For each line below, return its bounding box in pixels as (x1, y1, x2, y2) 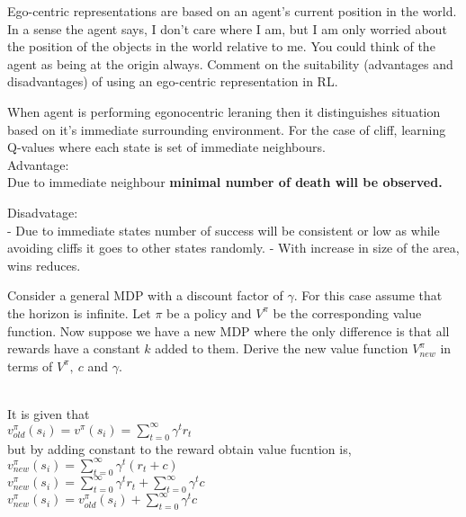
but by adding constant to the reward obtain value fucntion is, (7, 439, 352, 458)
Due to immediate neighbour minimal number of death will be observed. (7, 173, 443, 192)
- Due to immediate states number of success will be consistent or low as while (7, 220, 440, 239)
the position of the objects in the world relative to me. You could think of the (7, 37, 435, 56)
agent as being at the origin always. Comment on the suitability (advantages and (7, 54, 453, 73)
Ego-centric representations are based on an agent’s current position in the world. (7, 2, 457, 20)
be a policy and (166, 303, 252, 322)
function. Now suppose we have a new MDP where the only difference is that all (7, 321, 450, 340)
